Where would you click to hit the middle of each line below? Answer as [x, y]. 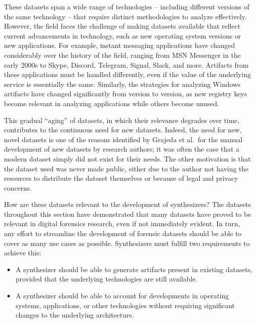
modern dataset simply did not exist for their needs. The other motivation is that [128, 158]
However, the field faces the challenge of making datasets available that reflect [122, 26]
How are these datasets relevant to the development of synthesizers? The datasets [128, 204]
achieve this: [23, 253]
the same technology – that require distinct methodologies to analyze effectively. [126, 16]
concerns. [18, 187]
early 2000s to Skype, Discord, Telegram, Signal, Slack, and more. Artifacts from [126, 64]
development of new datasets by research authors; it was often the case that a [122, 149]
